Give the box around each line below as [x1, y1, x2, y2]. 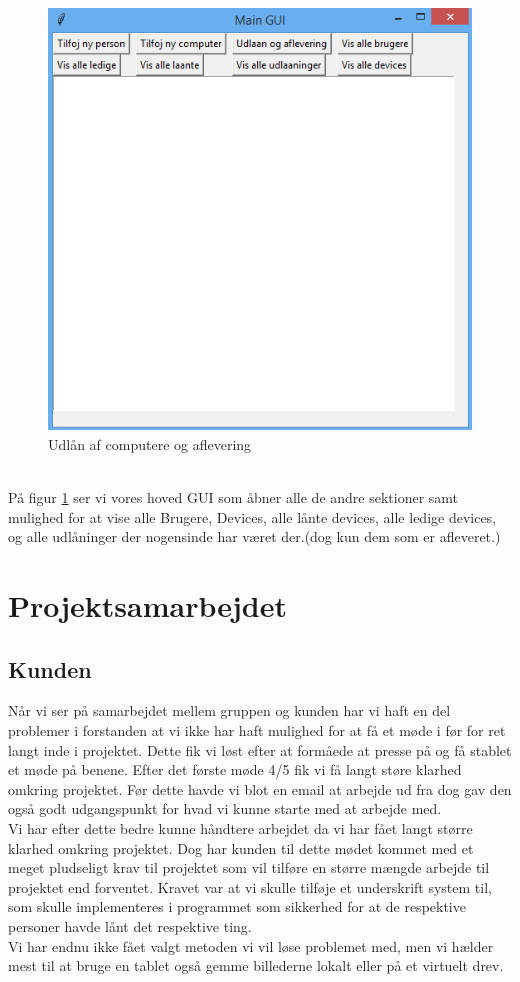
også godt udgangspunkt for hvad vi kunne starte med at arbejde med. [8, 798, 442, 819]
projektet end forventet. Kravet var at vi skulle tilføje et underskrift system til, [8, 876, 492, 897]
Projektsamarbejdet [8, 585, 288, 626]
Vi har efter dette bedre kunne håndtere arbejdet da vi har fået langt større [8, 818, 473, 839]
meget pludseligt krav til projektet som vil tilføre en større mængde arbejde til [8, 857, 490, 878]
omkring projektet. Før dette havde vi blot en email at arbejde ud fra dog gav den [8, 778, 512, 799]
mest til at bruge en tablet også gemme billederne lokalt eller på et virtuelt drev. [8, 955, 504, 976]
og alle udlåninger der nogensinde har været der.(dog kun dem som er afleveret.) [8, 526, 501, 547]
